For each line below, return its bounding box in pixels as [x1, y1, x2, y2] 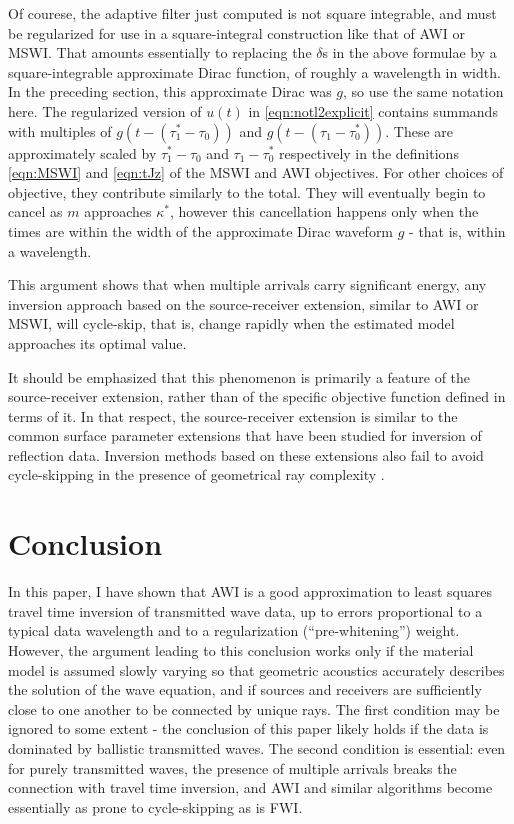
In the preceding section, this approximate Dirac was [8, 81, 332, 102]
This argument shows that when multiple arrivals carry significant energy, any [8, 274, 487, 295]
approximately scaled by [8, 142, 157, 163]
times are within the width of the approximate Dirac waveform [8, 220, 394, 241]
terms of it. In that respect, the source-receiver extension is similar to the [8, 405, 458, 426]
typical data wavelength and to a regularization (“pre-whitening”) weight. [8, 620, 460, 641]
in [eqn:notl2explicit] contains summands [248, 100, 498, 121]
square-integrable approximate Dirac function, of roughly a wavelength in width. [8, 61, 501, 82]
